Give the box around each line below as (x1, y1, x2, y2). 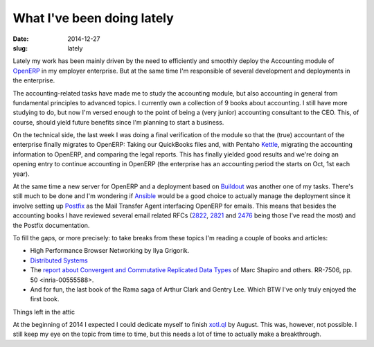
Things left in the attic (12, 308, 75, 316)
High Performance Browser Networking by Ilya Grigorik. (30, 247, 190, 255)
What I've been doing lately (12, 10, 175, 26)
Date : (12, 35, 29, 43)
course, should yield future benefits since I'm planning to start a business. (12, 118, 224, 126)
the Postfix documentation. (12, 221, 90, 229)
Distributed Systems (30, 256, 88, 265)
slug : (12, 44, 28, 52)
